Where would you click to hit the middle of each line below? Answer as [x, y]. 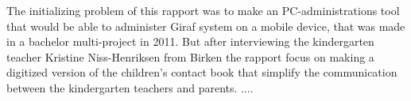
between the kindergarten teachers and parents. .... [130, 87]
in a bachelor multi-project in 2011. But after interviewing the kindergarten [190, 41]
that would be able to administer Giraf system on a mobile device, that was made [206, 26]
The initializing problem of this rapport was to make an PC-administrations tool [203, 10]
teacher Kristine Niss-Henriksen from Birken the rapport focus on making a [190, 56]
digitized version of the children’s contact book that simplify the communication [202, 72]
